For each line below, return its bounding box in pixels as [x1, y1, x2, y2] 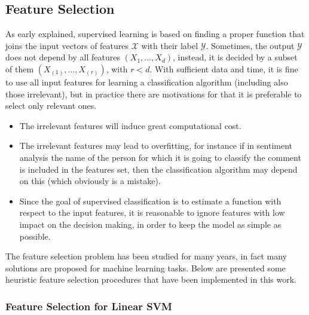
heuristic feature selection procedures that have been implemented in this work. [5, 273, 296, 286]
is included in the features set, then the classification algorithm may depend [19, 163, 298, 175]
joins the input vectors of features [5, 39, 129, 51]
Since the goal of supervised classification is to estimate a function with [19, 194, 282, 207]
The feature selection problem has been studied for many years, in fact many [5, 250, 287, 262]
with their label [141, 39, 198, 51]
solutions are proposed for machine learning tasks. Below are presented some [5, 261, 286, 274]
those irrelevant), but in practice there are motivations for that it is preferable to [5, 87, 302, 100]
